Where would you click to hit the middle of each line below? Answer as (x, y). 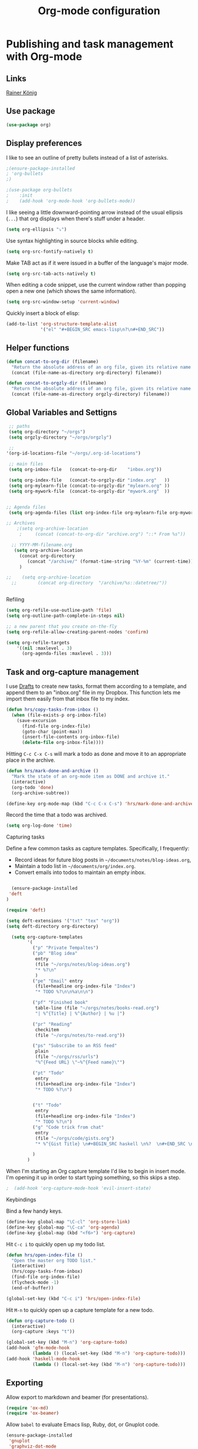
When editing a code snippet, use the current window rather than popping (96, 285)
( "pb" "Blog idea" (55, 953)
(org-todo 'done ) (33, 787)
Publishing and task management (90, 44)
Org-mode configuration (99, 11)
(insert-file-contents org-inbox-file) (70, 737)
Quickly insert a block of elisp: (43, 313)
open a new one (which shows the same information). (71, 291)
